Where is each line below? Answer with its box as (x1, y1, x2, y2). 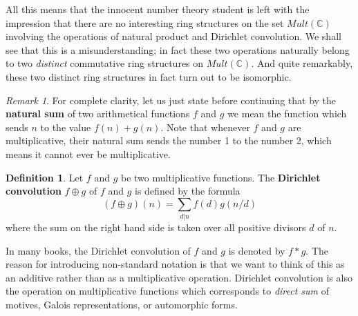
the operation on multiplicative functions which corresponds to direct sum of (6, 284, 330, 298)
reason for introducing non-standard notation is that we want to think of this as (6, 257, 345, 271)
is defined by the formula (135, 184, 241, 198)
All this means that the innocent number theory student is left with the (6, 2, 310, 16)
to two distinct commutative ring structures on (6, 56, 204, 70)
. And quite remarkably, (251, 56, 353, 70)
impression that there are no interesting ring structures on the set (6, 15, 284, 30)
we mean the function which (227, 106, 347, 121)
